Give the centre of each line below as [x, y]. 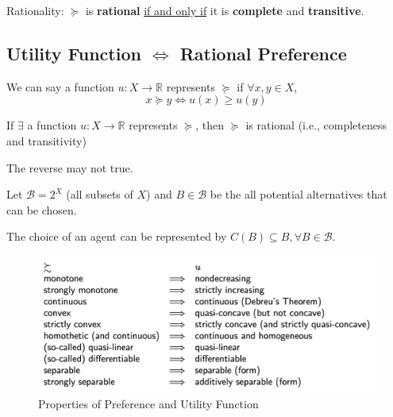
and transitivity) [46, 140]
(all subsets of [100, 194]
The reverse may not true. [70, 167]
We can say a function [60, 86]
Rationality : [35, 10]
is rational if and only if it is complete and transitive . [225, 10]
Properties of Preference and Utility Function [148, 403]
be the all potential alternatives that [299, 194]
